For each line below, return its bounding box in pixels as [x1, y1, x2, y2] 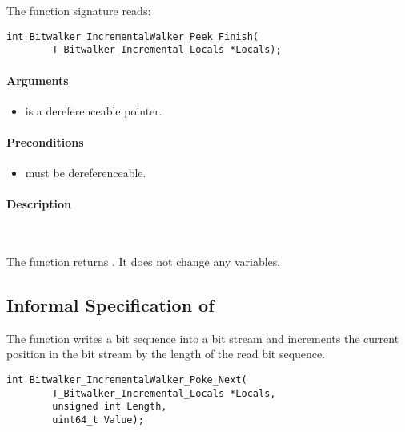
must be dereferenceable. [25, 164, 146, 181]
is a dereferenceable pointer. [25, 102, 162, 119]
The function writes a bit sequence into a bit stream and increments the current [6, 329, 399, 346]
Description [6, 196, 72, 212]
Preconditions [6, 133, 84, 150]
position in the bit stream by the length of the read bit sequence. [6, 345, 326, 362]
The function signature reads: [6, 2, 151, 18]
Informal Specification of [6, 293, 215, 317]
